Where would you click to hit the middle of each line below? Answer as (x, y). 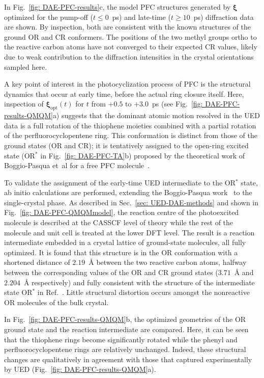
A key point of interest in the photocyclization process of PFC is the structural (127, 84)
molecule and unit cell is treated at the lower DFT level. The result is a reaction (129, 232)
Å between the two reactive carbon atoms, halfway (168, 262)
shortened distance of (37, 262)
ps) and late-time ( (141, 17)
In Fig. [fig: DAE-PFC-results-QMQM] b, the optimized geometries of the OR (125, 319)
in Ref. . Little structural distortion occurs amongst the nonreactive (143, 292)
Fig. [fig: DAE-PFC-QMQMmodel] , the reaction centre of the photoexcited (122, 212)
